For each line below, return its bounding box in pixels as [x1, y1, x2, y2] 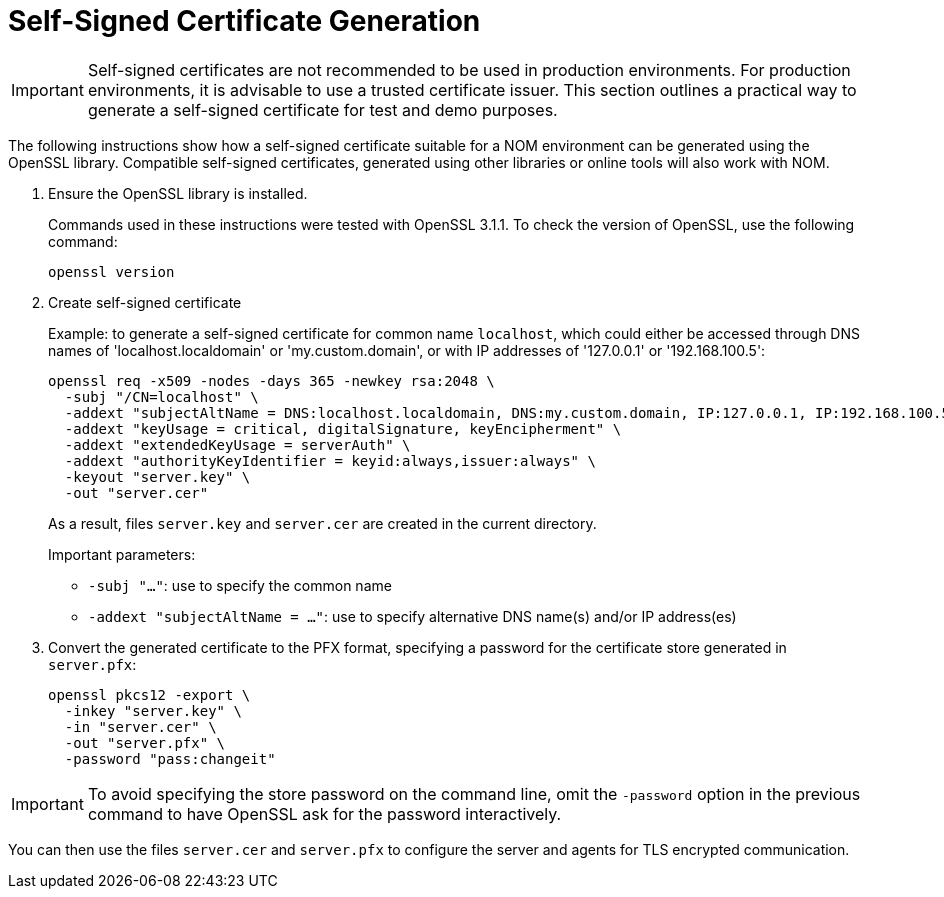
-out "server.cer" [64, 484, 209, 501]
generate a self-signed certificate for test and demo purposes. [87, 99, 558, 120]
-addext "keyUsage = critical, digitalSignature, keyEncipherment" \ [64, 420, 622, 437]
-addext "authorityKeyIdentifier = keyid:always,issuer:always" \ [64, 452, 596, 469]
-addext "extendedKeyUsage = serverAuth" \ [64, 436, 411, 453]
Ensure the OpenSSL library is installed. [48, 184, 308, 202]
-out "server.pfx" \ [64, 734, 226, 751]
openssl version [48, 263, 175, 280]
